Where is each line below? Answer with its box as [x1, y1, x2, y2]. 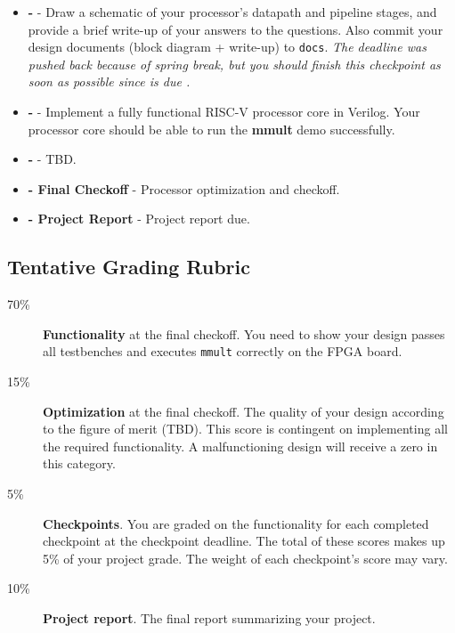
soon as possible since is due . [28, 72, 191, 91]
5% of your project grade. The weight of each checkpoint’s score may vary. [43, 548, 448, 567]
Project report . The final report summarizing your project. [43, 608, 376, 627]
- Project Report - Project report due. [28, 209, 250, 228]
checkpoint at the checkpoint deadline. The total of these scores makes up [43, 532, 445, 550]
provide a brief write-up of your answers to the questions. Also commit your [28, 20, 443, 38]
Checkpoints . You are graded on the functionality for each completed [43, 514, 429, 532]
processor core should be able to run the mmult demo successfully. [28, 119, 395, 138]
